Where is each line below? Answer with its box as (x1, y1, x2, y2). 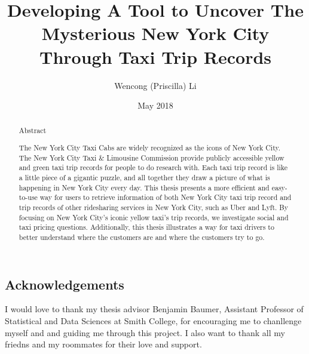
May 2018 (137, 99, 173, 112)
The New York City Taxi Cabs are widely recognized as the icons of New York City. (19, 143, 281, 153)
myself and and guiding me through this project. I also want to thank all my (5, 326, 285, 338)
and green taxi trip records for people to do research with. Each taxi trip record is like (19, 162, 288, 173)
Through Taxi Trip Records (39, 44, 272, 69)
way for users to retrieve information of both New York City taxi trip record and (39, 192, 292, 202)
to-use (19, 192, 38, 202)
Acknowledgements (5, 275, 124, 293)
